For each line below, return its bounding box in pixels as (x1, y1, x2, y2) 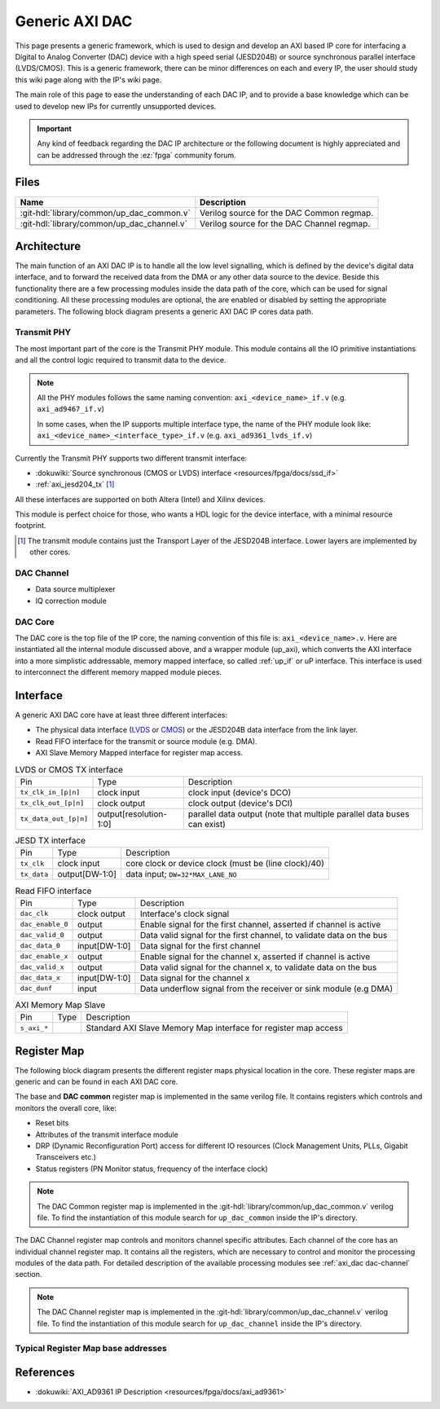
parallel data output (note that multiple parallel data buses (187, 808, 410, 819)
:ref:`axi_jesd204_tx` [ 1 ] (35, 479, 115, 489)
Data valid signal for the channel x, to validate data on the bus (139, 962, 377, 973)
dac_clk (20, 909, 49, 918)
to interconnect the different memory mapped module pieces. (15, 667, 222, 677)
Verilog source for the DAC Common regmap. (200, 207, 374, 218)
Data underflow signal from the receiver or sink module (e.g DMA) (139, 983, 394, 994)
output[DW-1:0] (57, 869, 117, 880)
